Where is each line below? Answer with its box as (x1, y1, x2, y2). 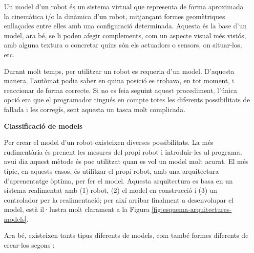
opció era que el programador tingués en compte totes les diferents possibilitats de (4, 94, 250, 105)
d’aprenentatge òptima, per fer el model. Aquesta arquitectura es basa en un (4, 175, 233, 185)
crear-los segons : (4, 240, 55, 250)
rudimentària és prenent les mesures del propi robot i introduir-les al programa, (4, 146, 242, 157)
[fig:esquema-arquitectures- (151, 204, 232, 214)
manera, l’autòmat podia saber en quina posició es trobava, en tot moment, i (4, 75, 234, 86)
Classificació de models (4, 120, 83, 131)
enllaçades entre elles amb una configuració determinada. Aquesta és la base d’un (4, 21, 247, 31)
